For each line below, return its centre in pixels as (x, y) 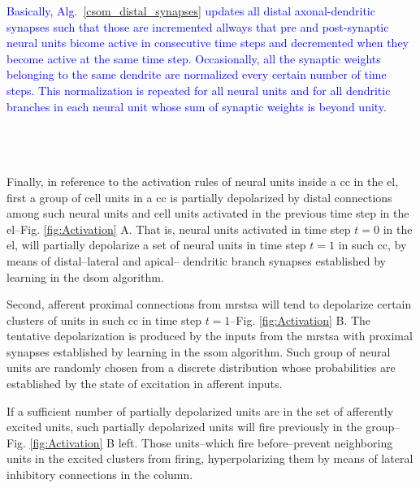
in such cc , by (372, 245)
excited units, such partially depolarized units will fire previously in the (184, 427)
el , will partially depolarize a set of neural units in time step (156, 245)
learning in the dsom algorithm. (85, 276)
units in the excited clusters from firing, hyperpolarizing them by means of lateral (210, 458)
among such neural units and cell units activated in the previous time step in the (208, 213)
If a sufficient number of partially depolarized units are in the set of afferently (200, 410)
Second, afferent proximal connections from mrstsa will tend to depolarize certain (209, 304)
